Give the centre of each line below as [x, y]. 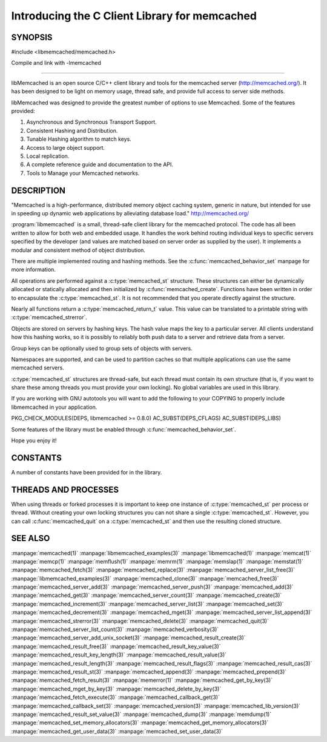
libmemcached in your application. [54, 407]
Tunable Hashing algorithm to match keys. [79, 139]
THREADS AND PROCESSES [65, 489]
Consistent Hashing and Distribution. [72, 130]
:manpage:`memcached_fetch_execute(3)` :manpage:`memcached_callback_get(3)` [116, 697]
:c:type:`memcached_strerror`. [49, 317]
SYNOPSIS [32, 37]
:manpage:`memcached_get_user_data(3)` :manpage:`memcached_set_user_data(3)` [117, 731]
